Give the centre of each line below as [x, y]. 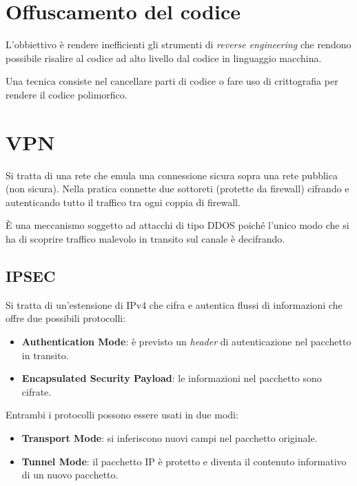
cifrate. [37, 391]
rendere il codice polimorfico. [67, 94]
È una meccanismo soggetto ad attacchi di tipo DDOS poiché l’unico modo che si [177, 225]
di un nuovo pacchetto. [70, 475]
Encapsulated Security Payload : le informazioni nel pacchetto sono [172, 378]
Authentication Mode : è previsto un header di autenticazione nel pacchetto [186, 341]
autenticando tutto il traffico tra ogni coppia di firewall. [123, 202]
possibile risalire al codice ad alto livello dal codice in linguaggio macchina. [164, 58]
